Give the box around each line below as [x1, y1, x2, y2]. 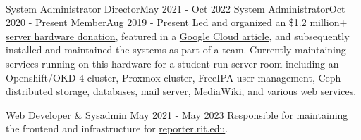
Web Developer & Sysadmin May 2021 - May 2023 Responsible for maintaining [6, 107, 348, 122]
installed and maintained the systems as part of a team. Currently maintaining [6, 42, 346, 57]
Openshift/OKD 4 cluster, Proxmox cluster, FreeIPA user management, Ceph [6, 70, 341, 84]
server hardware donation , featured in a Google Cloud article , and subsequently [6, 28, 350, 43]
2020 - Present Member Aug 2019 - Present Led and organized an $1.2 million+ [6, 15, 348, 30]
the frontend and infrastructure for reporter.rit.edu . [6, 121, 228, 136]
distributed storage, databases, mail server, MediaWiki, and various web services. [6, 84, 357, 98]
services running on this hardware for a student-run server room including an [6, 56, 339, 70]
